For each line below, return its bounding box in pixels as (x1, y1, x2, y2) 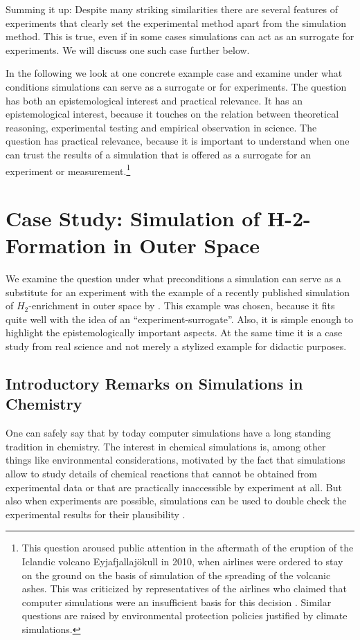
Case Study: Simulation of (6, 203, 260, 232)
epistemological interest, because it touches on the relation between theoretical (6, 107, 339, 121)
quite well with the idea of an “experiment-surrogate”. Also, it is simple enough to (6, 311, 354, 326)
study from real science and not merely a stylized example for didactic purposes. (6, 339, 347, 354)
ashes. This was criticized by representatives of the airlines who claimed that (21, 581, 348, 596)
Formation (6, 231, 106, 259)
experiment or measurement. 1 (6, 161, 131, 178)
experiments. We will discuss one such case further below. (6, 42, 250, 57)
